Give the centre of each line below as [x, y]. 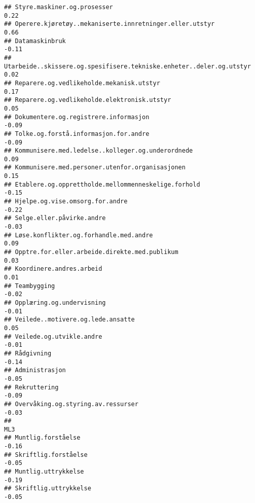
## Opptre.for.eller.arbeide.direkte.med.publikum [91, 252]
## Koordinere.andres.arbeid [53, 269]
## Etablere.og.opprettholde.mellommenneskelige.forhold [102, 184]
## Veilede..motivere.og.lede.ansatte [69, 320]
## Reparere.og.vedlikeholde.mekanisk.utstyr [82, 83]
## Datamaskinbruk [35, 41]
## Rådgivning [28, 353]
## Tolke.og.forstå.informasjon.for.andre [77, 134]
